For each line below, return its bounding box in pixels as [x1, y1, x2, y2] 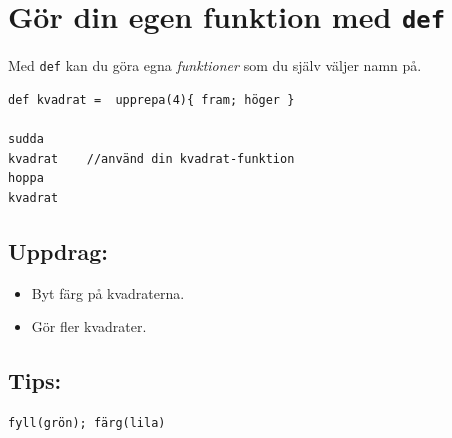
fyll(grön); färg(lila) [8, 416, 166, 431]
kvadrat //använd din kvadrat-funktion [8, 151, 295, 166]
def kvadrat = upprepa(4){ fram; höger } [8, 92, 295, 107]
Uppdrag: [8, 235, 108, 266]
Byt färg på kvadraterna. [31, 282, 185, 303]
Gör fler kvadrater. [31, 316, 147, 337]
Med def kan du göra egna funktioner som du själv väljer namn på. [8, 55, 422, 76]
